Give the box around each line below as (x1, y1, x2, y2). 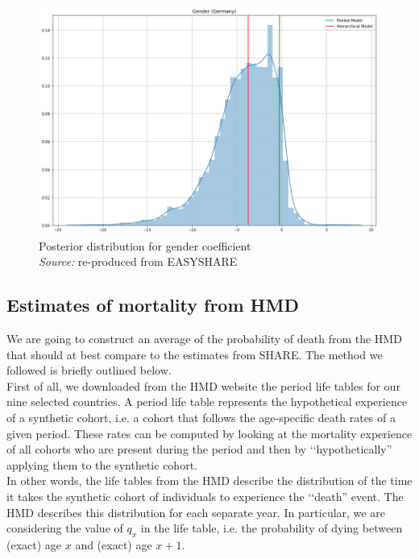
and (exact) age (75, 536, 152, 553)
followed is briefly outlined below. (6, 362, 172, 379)
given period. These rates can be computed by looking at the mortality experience (6, 424, 413, 441)
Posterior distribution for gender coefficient (39, 237, 251, 254)
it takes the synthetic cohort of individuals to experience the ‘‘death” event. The (6, 487, 404, 504)
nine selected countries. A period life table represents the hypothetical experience (6, 393, 408, 410)
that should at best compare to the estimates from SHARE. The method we (6, 346, 383, 362)
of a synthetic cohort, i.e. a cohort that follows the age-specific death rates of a (6, 408, 396, 425)
